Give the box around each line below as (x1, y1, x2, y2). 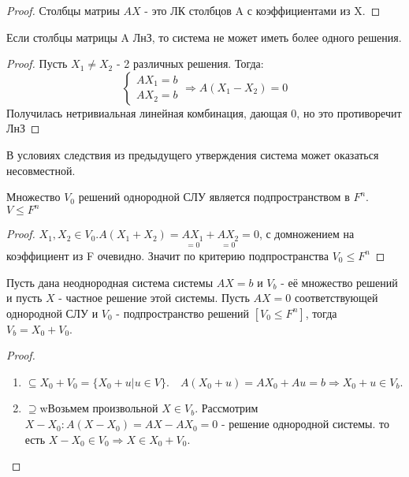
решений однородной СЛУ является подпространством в (78, 188, 350, 205)
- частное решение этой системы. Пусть (58, 289, 250, 306)
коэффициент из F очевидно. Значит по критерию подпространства (6, 247, 329, 263)
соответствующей (294, 289, 378, 306)
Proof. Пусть (6, 55, 68, 72)
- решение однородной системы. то (221, 416, 389, 432)
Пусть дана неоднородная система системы (6, 274, 214, 290)
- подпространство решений (116, 304, 250, 321)
